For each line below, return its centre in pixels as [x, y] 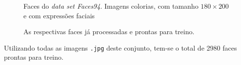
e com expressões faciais [59, 15]
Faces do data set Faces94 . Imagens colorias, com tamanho [111, 6]
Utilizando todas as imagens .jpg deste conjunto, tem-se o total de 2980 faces [120, 47]
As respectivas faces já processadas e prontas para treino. [109, 32]
